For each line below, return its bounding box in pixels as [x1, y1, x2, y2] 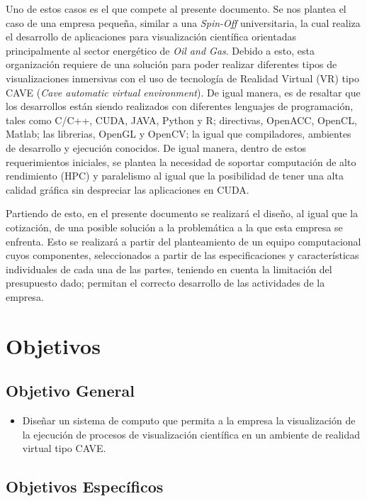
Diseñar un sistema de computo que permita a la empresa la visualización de [22, 413, 356, 428]
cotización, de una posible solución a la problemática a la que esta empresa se [6, 219, 343, 234]
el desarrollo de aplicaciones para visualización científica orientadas [6, 29, 296, 44]
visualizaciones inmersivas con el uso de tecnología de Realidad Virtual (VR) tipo [6, 70, 359, 85]
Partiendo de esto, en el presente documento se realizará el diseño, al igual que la [6, 206, 358, 221]
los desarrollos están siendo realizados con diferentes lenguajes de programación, [6, 99, 354, 114]
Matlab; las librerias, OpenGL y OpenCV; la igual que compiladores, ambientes [6, 126, 351, 141]
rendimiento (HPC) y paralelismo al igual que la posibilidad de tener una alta [6, 168, 344, 183]
